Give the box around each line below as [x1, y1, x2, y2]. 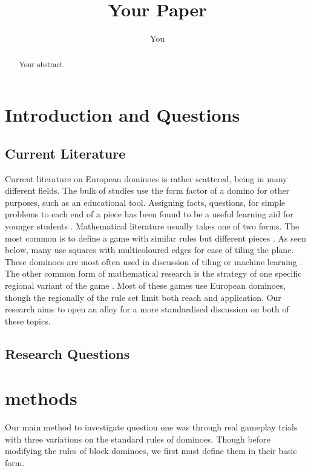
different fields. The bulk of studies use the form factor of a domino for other [5, 184, 290, 197]
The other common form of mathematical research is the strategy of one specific [5, 267, 302, 280]
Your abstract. [19, 59, 65, 69]
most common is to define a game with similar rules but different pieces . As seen [5, 231, 306, 244]
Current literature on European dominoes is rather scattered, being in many [5, 172, 287, 185]
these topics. [5, 314, 51, 327]
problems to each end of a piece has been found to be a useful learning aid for [5, 208, 293, 220]
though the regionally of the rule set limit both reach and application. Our [5, 291, 281, 303]
